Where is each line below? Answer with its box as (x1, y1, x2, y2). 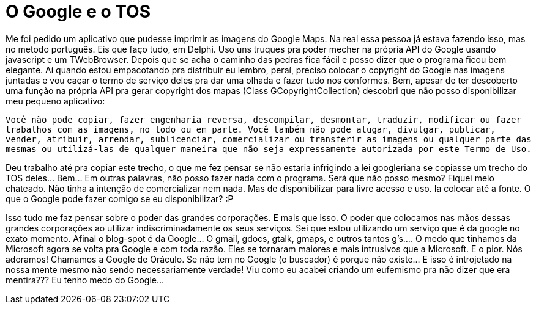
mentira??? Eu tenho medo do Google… (6, 274, 165, 285)
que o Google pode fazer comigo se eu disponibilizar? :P (6, 193, 234, 204)
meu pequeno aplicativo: (6, 95, 105, 106)
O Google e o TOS (6, 1, 151, 22)
